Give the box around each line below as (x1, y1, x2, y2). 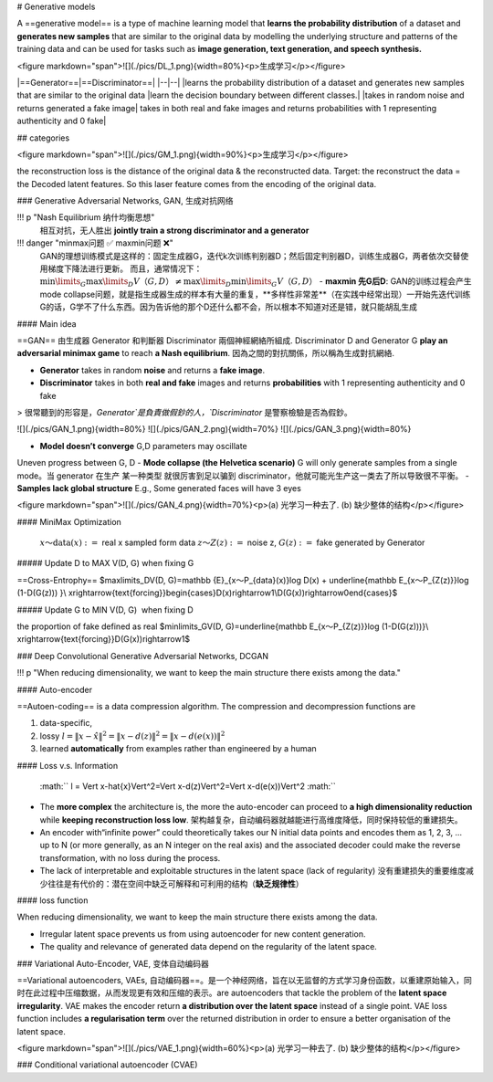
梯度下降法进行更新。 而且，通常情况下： (47, 263, 203, 274)
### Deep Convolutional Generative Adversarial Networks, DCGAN (16, 650, 269, 661)
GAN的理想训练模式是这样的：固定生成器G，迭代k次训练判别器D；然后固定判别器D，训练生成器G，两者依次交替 (39, 250, 461, 261)
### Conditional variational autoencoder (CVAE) (16, 1059, 198, 1070)
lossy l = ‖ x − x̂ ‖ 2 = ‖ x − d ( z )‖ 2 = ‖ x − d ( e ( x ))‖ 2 (39, 730, 226, 741)
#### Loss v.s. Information (16, 760, 119, 771)
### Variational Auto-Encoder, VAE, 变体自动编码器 (16, 958, 209, 969)
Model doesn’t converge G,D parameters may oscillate (39, 440, 248, 451)
